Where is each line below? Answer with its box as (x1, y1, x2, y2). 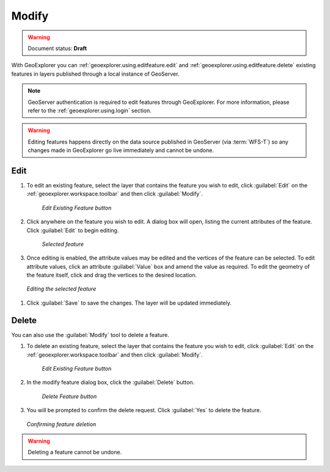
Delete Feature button (42, 393, 97, 400)
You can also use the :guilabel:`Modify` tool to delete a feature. (11, 331, 169, 338)
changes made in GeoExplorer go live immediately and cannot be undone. (28, 147, 214, 154)
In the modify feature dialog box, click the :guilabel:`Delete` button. (26, 379, 195, 386)
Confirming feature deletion (26, 420, 97, 427)
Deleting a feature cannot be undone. (28, 449, 122, 456)
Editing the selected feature (26, 285, 97, 292)
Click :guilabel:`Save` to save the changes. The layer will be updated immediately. (26, 299, 232, 307)
